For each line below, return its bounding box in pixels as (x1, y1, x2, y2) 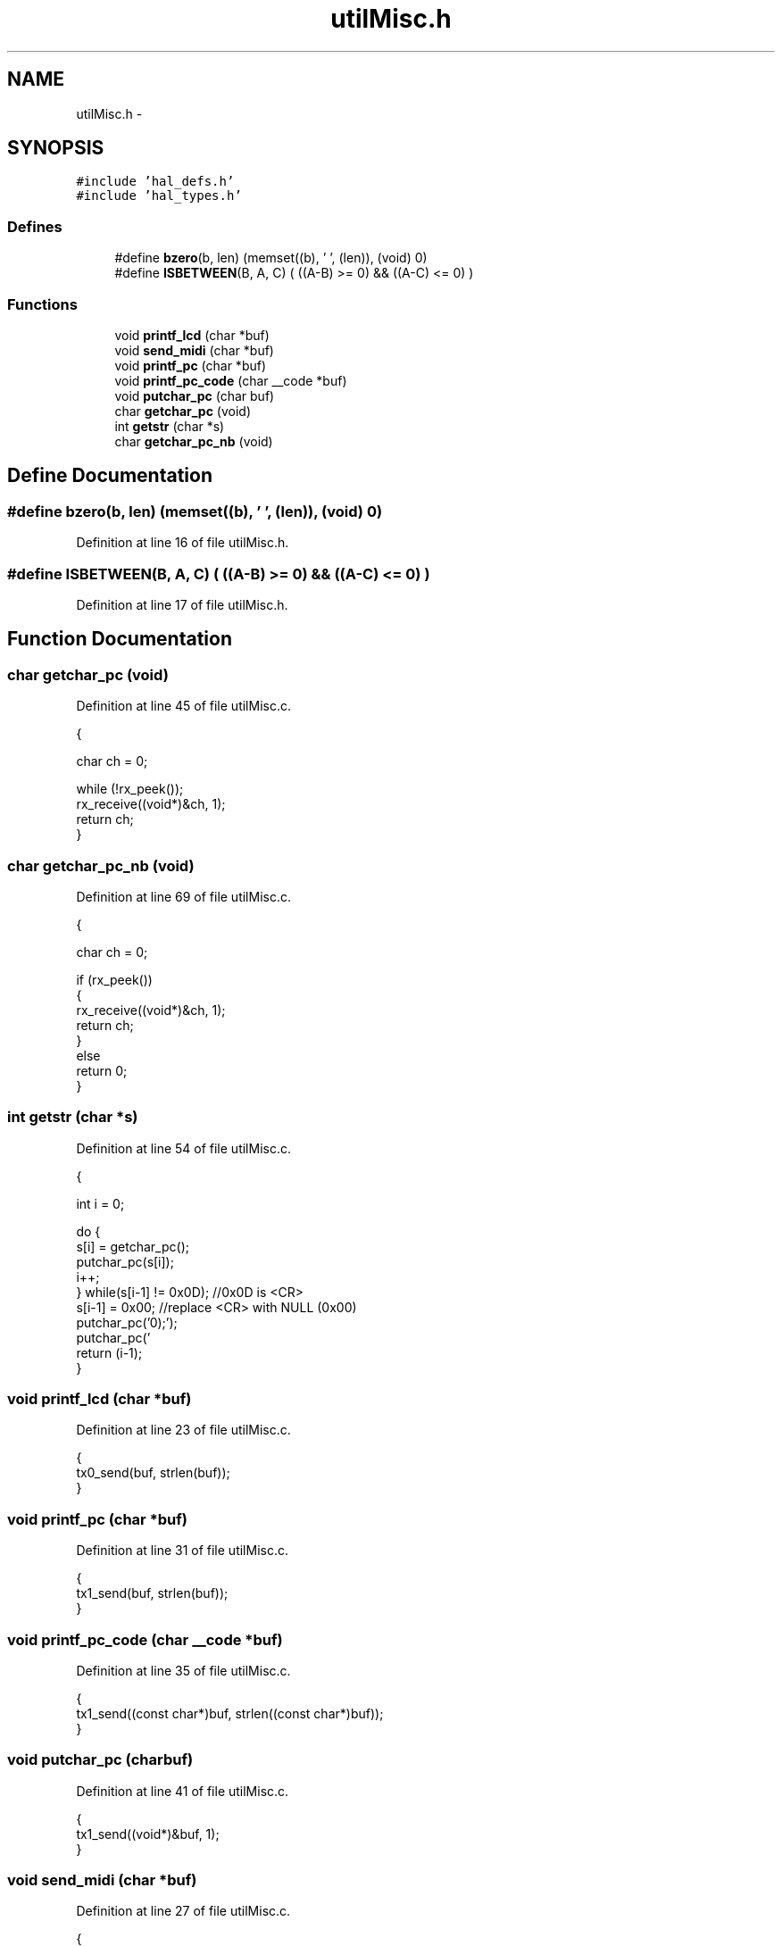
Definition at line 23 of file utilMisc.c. (76, 1422, 291, 1438)
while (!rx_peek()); (76, 781, 184, 797)
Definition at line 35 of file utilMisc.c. (76, 1662, 291, 1678)
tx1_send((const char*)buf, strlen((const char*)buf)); (76, 1705, 384, 1721)
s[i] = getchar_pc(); (76, 1238, 189, 1254)
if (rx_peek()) (76, 971, 153, 987)
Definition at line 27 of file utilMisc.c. (76, 1903, 291, 1919)
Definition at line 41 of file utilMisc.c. (76, 1783, 289, 1799)
